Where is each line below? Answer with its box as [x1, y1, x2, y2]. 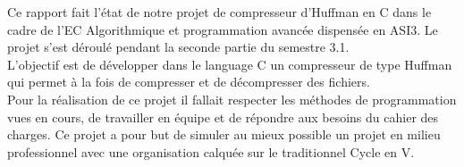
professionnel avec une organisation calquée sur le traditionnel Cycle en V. [7, 142, 415, 161]
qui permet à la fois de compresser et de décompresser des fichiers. [7, 72, 370, 91]
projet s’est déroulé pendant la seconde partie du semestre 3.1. [7, 38, 350, 56]
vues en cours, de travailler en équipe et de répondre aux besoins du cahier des [7, 107, 439, 126]
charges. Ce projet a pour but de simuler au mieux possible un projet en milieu [7, 125, 441, 144]
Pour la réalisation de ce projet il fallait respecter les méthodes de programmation [7, 89, 457, 108]
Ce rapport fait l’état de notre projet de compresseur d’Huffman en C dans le [7, 3, 432, 21]
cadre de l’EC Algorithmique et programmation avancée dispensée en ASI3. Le [7, 20, 438, 38]
